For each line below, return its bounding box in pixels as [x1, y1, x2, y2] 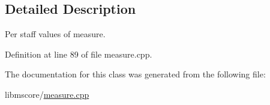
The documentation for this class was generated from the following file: [5, 68, 266, 80]
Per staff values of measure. [5, 28, 106, 40]
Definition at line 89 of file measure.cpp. [5, 47, 152, 60]
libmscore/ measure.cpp [5, 88, 89, 100]
